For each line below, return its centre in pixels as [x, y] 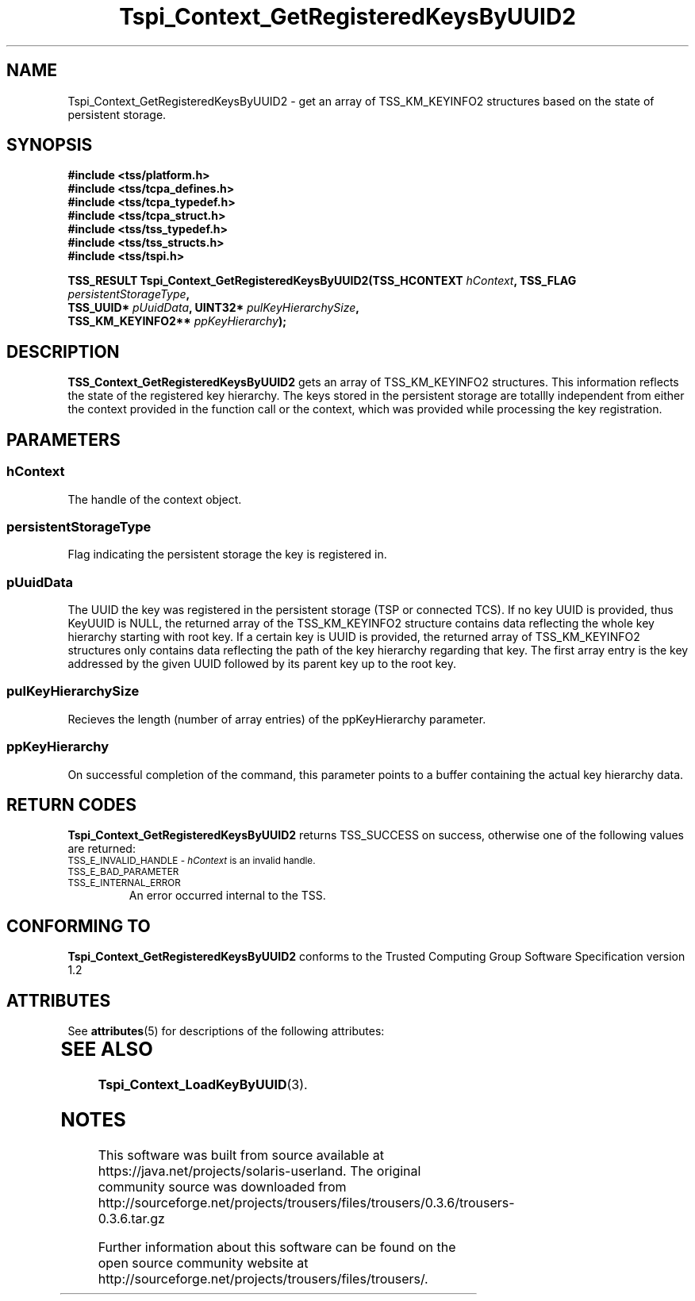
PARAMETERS [63, 439]
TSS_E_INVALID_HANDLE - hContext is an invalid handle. [192, 861]
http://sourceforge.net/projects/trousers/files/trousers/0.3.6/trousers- [306, 1202]
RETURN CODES [72, 804]
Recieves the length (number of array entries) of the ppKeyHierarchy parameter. [277, 719]
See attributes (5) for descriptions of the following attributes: [226, 1031]
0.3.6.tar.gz [131, 1218]
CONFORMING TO [79, 926]
